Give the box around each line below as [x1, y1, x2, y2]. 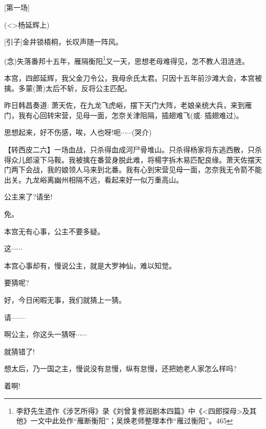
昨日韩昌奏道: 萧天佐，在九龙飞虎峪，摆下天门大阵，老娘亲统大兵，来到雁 [4, 100, 252, 110]
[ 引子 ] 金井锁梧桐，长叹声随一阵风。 [4, 36, 123, 47]
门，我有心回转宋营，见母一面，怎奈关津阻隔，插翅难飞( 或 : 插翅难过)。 [4, 109, 243, 120]
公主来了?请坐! [4, 191, 53, 202]
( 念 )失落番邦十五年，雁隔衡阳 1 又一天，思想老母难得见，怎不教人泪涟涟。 [4, 54, 249, 66]
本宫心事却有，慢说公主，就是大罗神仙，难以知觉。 [4, 260, 176, 270]
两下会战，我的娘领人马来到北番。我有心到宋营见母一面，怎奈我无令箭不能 [11, 164, 262, 175]
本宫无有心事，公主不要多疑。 [4, 225, 104, 236]
